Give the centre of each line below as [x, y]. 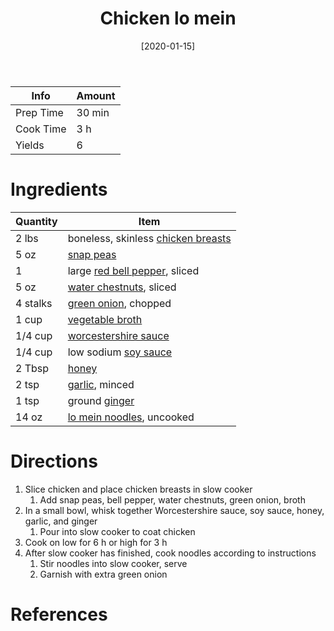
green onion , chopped [119, 303]
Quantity [36, 221]
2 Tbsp [32, 368]
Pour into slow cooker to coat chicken [117, 531]
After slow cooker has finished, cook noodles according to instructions [170, 553]
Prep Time [39, 112]
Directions [54, 461]
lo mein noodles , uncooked [131, 417]
